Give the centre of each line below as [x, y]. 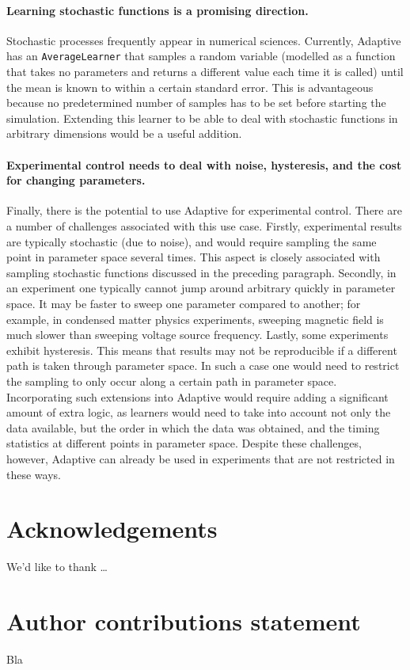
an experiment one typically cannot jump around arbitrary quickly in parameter [201, 288]
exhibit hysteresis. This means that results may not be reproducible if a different [202, 350]
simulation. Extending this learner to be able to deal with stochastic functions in [202, 118]
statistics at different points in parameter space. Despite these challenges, [184, 443]
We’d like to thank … [57, 567]
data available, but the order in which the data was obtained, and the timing [193, 427]
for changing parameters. [76, 180]
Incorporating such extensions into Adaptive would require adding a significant [197, 396]
